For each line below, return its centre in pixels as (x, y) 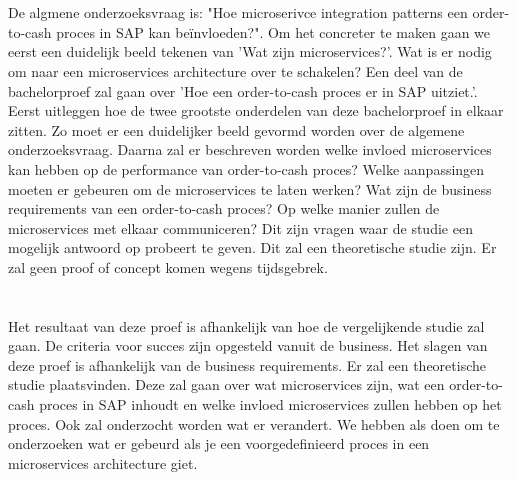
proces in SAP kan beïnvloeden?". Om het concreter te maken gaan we (273, 31)
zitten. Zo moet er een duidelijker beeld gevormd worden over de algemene (236, 129)
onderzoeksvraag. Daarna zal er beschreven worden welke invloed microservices (250, 149)
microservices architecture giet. (103, 462)
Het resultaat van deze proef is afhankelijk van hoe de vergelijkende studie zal (246, 325)
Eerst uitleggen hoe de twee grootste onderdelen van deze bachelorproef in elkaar (256, 110)
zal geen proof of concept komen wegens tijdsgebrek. (168, 266)
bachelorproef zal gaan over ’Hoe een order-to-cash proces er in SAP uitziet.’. (243, 90)
